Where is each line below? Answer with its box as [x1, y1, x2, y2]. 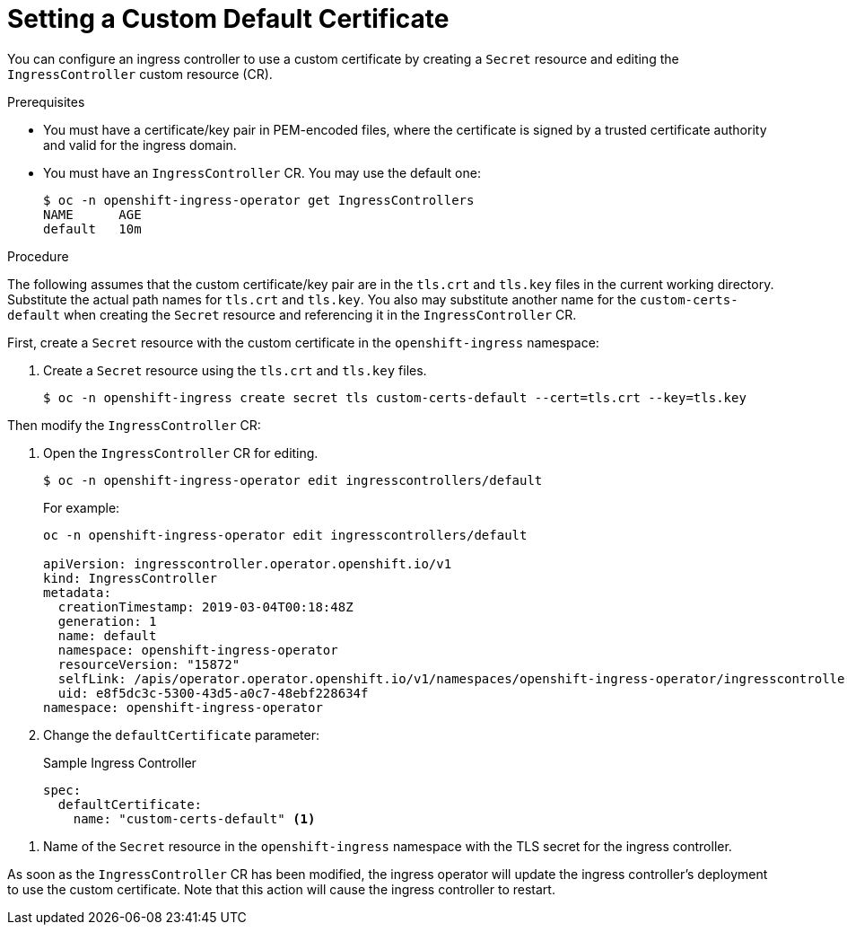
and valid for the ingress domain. [43, 136, 237, 153]
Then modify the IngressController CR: [7, 417, 261, 433]
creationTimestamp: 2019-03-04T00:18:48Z [57, 599, 354, 614]
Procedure [7, 248, 69, 264]
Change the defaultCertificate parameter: [43, 726, 319, 743]
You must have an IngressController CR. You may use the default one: [43, 164, 481, 180]
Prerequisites [7, 93, 85, 110]
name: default [57, 628, 157, 643]
